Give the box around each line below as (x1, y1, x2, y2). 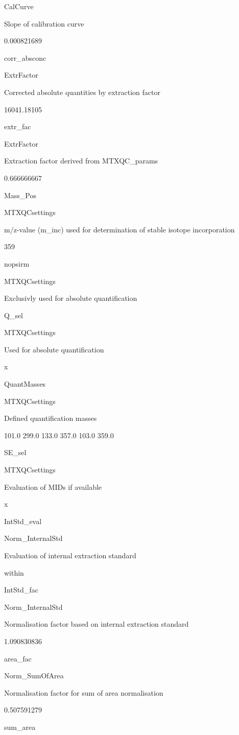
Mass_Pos (4, 189, 37, 200)
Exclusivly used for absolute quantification (4, 293, 137, 303)
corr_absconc (4, 52, 46, 63)
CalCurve (4, 1, 34, 11)
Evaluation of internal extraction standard (4, 550, 136, 560)
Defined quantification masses (4, 413, 97, 423)
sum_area (4, 721, 36, 732)
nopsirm (4, 258, 30, 269)
